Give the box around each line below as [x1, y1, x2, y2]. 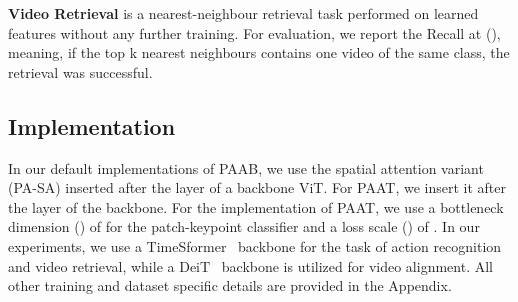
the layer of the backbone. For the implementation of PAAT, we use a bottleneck [8, 196, 504, 217]
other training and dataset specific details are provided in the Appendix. [8, 275, 452, 296]
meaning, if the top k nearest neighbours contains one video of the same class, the [8, 42, 510, 63]
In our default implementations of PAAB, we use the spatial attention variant [8, 157, 484, 178]
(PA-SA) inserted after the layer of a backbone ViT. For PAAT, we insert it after [8, 177, 506, 198]
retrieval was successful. [8, 61, 153, 82]
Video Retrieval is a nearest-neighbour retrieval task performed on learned [8, 3, 479, 23]
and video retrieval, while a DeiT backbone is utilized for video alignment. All [8, 255, 493, 276]
